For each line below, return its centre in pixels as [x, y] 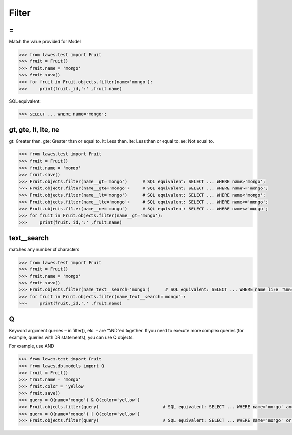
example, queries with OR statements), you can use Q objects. [71, 337]
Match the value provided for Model [45, 42]
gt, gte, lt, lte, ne [34, 130]
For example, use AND [32, 346]
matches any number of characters [44, 249]
